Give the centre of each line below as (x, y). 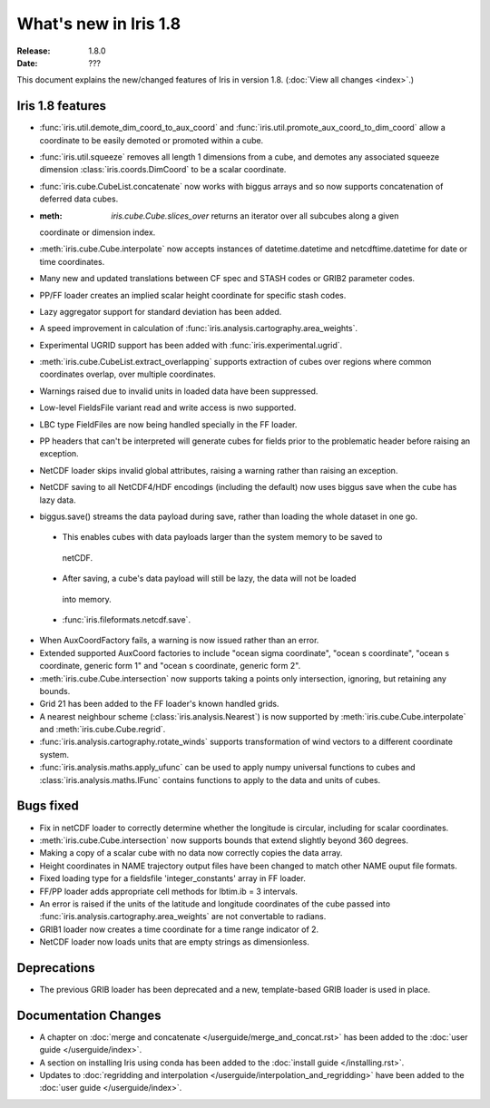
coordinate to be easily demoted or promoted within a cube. (152, 140)
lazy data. (58, 500)
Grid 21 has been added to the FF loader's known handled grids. (159, 704)
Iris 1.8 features (61, 106)
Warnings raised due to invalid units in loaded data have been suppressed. (179, 391)
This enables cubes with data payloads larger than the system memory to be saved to (222, 537)
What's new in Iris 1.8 (99, 24)
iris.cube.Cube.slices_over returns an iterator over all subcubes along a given (255, 216)
